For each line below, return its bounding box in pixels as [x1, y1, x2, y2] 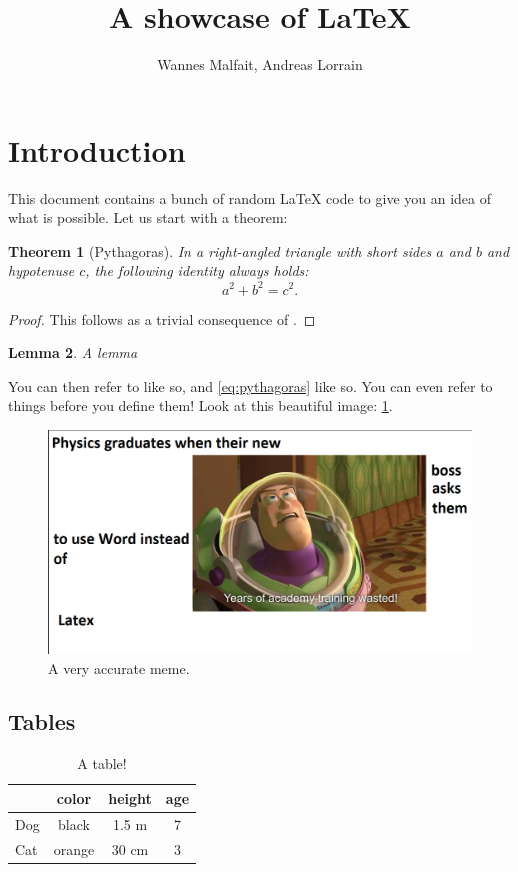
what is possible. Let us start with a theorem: [8, 207, 288, 228]
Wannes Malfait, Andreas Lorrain [157, 54, 363, 75]
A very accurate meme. [48, 657, 190, 678]
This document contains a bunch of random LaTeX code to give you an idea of [8, 187, 491, 208]
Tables [8, 706, 76, 737]
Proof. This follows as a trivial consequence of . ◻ [8, 308, 316, 329]
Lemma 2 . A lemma [8, 342, 138, 363]
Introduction [8, 129, 186, 170]
